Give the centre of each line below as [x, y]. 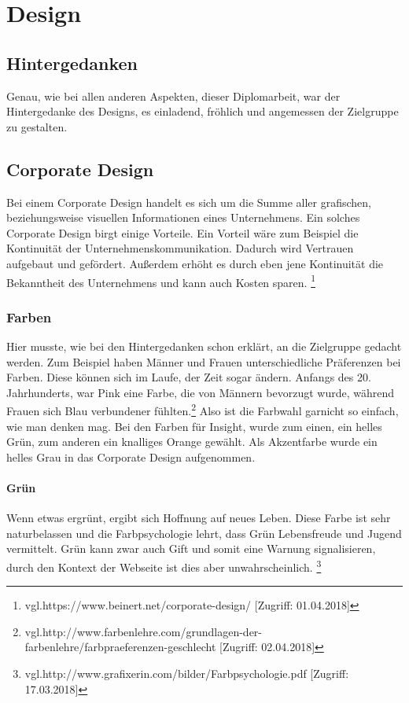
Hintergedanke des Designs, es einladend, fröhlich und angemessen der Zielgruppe [203, 111]
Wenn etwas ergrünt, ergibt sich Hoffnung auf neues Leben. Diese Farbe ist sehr [199, 518]
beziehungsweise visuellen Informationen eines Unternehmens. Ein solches [183, 217]
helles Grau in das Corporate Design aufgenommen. [131, 456]
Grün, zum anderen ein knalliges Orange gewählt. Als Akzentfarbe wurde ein [192, 442]
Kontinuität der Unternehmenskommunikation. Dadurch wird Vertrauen [180, 248]
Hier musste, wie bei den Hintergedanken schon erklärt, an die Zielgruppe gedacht [204, 346]
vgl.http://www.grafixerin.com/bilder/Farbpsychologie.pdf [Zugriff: [187, 674]
